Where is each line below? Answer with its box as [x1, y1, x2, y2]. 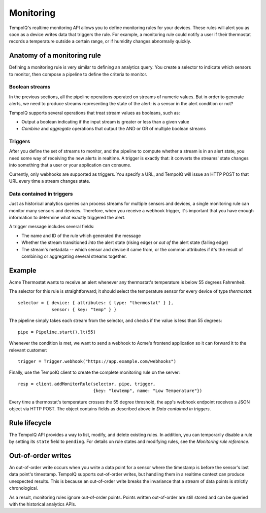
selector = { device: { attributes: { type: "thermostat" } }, [18, 300, 174, 306]
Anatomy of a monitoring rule [9, 51, 101, 60]
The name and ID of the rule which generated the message [21, 233, 141, 238]
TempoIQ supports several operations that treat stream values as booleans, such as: [9, 110, 180, 116]
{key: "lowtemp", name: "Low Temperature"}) [93, 388, 202, 394]
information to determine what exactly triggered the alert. [9, 214, 126, 220]
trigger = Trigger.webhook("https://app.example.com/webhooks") [18, 358, 177, 364]
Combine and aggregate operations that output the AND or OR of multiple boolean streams [21, 126, 206, 132]
